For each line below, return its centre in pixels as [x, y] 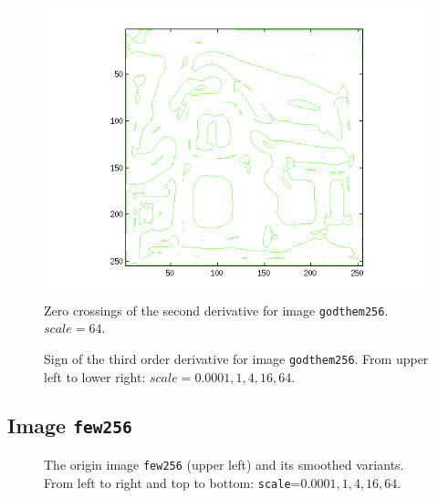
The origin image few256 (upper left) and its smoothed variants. [224, 464]
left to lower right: [95, 376]
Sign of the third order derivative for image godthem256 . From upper [236, 358]
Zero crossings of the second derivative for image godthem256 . [216, 310]
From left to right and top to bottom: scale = [172, 482]
